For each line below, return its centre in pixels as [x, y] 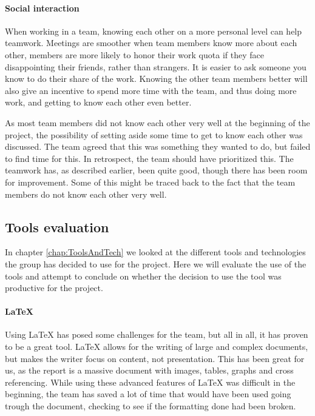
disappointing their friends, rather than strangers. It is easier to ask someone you [156, 66]
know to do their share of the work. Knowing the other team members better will [156, 79]
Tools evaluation [57, 226]
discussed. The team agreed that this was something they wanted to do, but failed [158, 146]
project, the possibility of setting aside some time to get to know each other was [154, 134]
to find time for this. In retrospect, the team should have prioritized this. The [149, 158]
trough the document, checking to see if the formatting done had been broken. [151, 406]
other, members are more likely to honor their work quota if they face [134, 54]
